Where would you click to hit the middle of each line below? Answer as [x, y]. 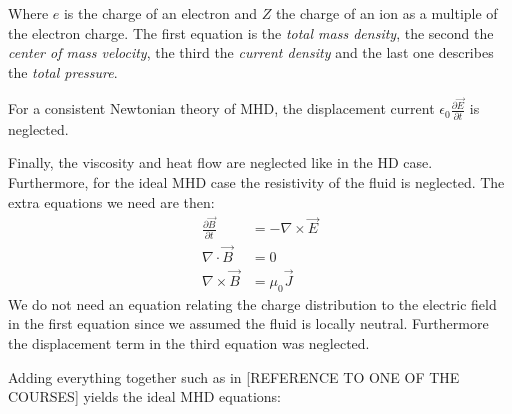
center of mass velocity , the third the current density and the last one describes [251, 52]
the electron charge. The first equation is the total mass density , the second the [251, 32]
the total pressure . [63, 71]
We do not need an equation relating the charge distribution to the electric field [252, 303]
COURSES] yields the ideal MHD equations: [144, 396]
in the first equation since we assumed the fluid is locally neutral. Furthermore [248, 323]
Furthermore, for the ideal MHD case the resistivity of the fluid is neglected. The [256, 181]
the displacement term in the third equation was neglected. [189, 343]
